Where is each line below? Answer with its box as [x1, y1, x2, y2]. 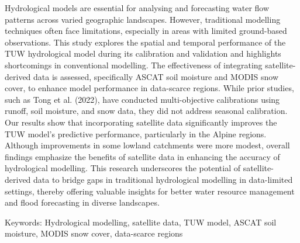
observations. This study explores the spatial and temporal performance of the [5, 36, 286, 48]
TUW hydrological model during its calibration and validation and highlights [5, 47, 281, 60]
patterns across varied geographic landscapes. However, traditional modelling [5, 13, 281, 25]
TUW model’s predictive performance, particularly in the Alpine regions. [5, 127, 267, 140]
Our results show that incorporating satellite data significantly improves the [5, 116, 277, 128]
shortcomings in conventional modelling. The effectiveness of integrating [5, 58, 263, 71]
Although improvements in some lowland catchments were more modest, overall [5, 139, 290, 151]
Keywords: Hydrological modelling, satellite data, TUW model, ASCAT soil [5, 216, 277, 228]
